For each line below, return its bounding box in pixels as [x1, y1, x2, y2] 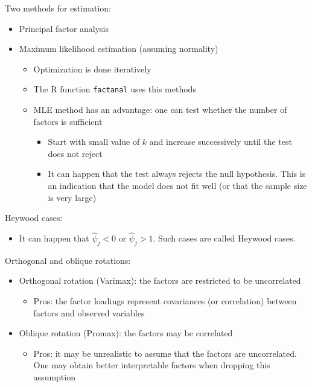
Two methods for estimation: [5, 2, 111, 14]
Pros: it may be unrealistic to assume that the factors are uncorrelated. [33, 347, 297, 359]
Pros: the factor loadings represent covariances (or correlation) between [33, 294, 297, 307]
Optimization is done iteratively [33, 62, 151, 75]
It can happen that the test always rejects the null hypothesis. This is [48, 167, 306, 180]
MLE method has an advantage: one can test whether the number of [33, 103, 287, 116]
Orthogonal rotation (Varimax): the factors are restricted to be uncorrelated [19, 274, 301, 287]
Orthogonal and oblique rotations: [5, 254, 131, 266]
